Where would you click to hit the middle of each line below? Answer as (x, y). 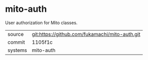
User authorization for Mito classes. (41, 23)
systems (17, 50)
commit (16, 42)
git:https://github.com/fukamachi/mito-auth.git (86, 34)
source (16, 34)
